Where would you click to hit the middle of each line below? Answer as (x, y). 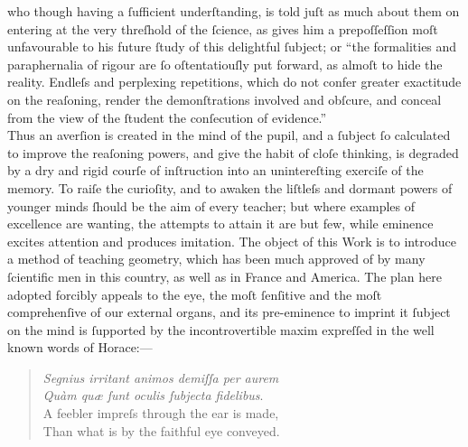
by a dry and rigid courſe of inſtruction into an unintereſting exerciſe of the (215, 170)
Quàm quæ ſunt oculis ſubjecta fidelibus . (153, 395)
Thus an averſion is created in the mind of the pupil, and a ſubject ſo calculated (229, 135)
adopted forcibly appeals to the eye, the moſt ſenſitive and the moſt (195, 294)
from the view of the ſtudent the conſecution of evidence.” (167, 117)
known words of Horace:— (80, 347)
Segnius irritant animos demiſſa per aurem (161, 377)
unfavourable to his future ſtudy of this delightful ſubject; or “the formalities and (232, 47)
